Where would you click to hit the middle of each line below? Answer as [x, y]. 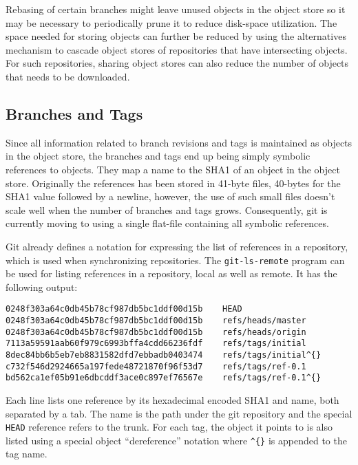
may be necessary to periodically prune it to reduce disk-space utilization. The [171, 22]
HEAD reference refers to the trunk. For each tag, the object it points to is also [169, 427]
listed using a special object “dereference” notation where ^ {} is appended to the [176, 440]
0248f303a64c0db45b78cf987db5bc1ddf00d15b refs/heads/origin [156, 332]
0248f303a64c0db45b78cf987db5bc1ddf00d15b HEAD [124, 309]
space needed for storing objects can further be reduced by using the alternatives [176, 36]
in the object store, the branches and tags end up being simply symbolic [158, 156]
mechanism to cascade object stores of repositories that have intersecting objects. [177, 49]
